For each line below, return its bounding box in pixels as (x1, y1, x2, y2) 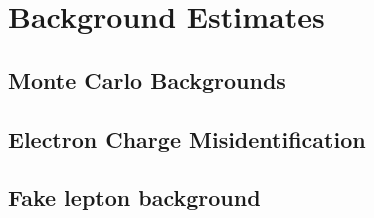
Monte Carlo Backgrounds (8, 64, 286, 95)
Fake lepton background (8, 182, 261, 213)
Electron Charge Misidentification (8, 123, 366, 154)
